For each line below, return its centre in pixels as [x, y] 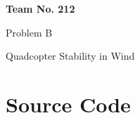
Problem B [29, 32]
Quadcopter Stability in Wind [70, 56]
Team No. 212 [40, 8]
